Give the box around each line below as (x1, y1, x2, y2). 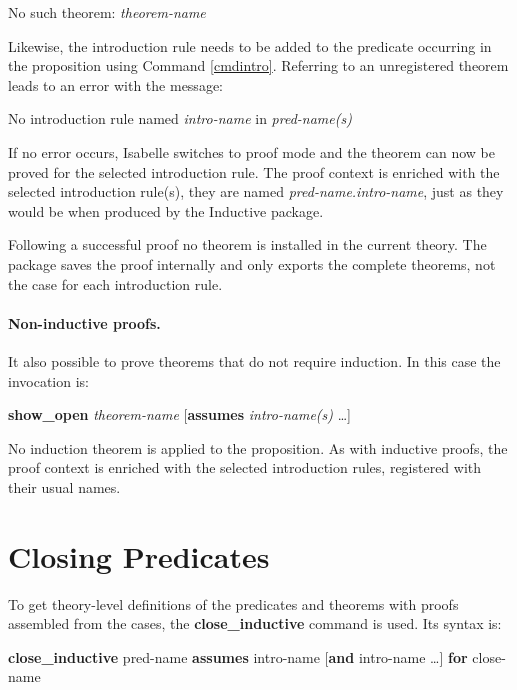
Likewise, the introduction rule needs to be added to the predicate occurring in (8, 35, 492, 56)
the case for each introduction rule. (8, 273, 223, 294)
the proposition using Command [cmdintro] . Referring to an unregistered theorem (8, 55, 509, 76)
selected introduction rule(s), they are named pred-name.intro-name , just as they (8, 181, 504, 202)
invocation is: (8, 370, 89, 391)
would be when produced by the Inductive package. (8, 200, 324, 221)
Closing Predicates (8, 535, 270, 576)
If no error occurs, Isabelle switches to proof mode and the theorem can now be (8, 141, 496, 162)
